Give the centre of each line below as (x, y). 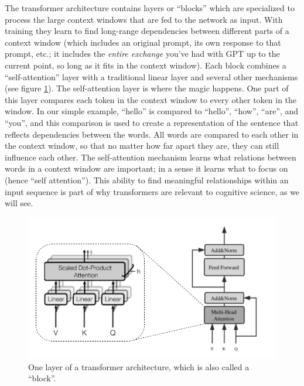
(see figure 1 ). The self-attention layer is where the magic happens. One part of (147, 88)
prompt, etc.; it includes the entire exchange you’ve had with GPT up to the (142, 54)
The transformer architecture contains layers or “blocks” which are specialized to (150, 8)
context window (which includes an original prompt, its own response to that (143, 42)
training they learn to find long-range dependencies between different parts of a (147, 31)
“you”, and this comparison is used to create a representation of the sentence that (152, 122)
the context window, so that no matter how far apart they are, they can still (142, 146)
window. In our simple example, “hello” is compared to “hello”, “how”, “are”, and (152, 111)
